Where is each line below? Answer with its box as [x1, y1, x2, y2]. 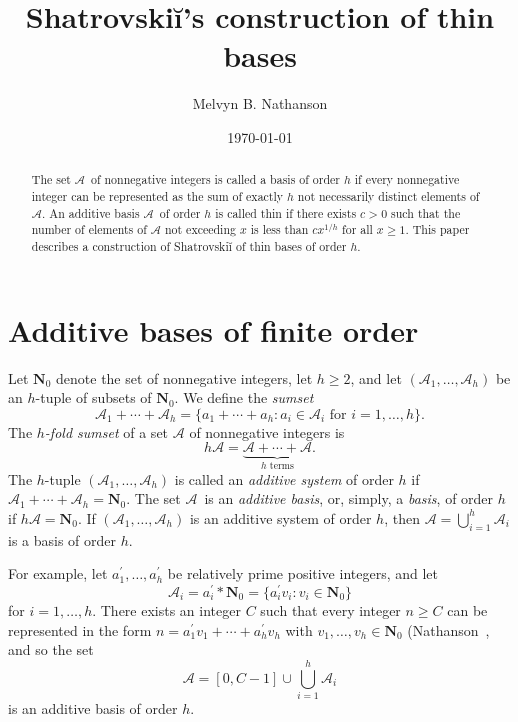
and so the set [8, 639, 94, 660]
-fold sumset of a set [44, 421, 169, 442]
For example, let [8, 563, 108, 584]
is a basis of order [8, 529, 117, 550]
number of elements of [31, 221, 147, 238]
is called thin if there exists [215, 204, 357, 221]
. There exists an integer [92, 599, 241, 620]
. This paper [405, 221, 470, 238]
